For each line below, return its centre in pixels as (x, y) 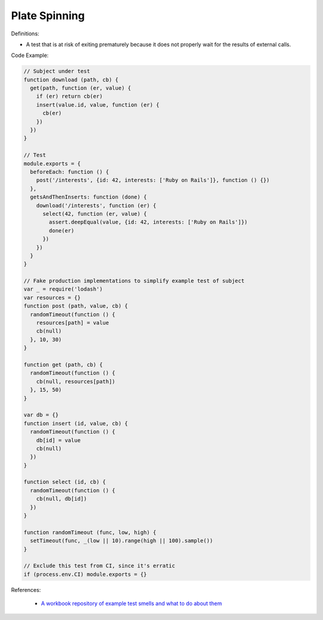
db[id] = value (58, 440)
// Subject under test (57, 71)
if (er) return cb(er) (69, 96)
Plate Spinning (48, 16)
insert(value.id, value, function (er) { (98, 105)
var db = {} (41, 415)
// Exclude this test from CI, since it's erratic (100, 566)
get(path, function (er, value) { (81, 88)
